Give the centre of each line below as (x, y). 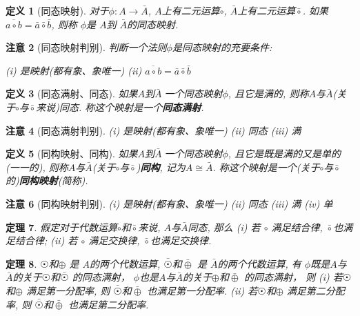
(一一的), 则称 (37, 167)
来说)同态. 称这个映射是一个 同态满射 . (120, 107)
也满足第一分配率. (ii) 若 (202, 290)
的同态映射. (153, 24)
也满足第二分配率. (109, 304)
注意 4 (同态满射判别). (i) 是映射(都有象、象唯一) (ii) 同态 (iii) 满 (153, 130)
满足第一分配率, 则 (68, 290)
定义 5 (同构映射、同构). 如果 (72, 154)
